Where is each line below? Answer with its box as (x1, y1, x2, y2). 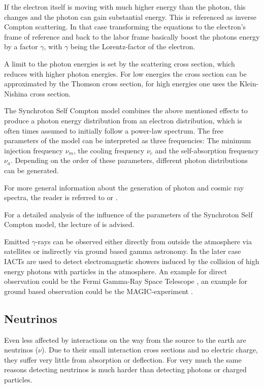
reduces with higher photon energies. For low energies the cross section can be (4, 68, 247, 79)
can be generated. (4, 165, 59, 175)
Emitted (4, 236, 29, 246)
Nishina (4, 88, 28, 99)
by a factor (4, 41, 38, 52)
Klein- (239, 78, 259, 89)
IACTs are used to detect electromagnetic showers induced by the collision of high (4, 256, 259, 267)
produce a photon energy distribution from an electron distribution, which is (4, 115, 242, 125)
